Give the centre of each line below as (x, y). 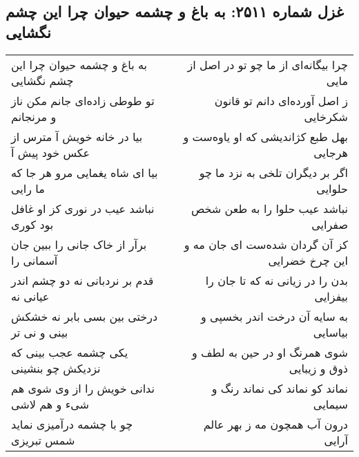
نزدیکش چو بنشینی (56, 368)
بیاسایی (330, 332)
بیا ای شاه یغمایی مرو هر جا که (85, 172)
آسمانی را (35, 260)
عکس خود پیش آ (51, 152)
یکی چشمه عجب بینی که (70, 352)
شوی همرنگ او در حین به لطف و (270, 352)
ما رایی (28, 188)
